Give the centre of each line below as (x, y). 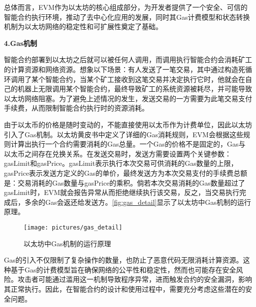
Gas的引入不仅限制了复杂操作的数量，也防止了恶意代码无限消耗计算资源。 (124, 260)
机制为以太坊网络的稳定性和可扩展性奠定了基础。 (83, 26)
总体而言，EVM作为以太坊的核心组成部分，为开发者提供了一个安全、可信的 (126, 7)
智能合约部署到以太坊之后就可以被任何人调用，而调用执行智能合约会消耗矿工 (128, 59)
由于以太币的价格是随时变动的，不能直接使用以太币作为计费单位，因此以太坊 (128, 124)
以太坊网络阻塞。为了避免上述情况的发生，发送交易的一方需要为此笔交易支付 (128, 98)
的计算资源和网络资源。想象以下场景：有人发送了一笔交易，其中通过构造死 (125, 69)
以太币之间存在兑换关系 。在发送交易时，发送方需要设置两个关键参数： (118, 153)
